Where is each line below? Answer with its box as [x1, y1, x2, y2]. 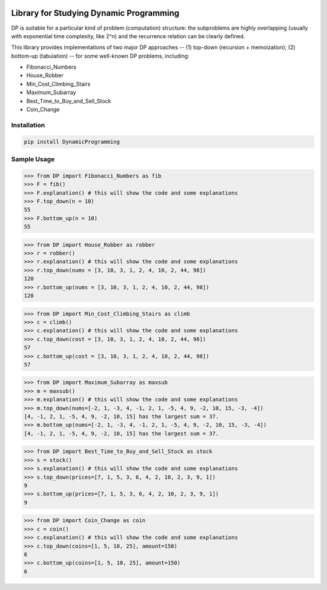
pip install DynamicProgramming [24, 138, 121, 145]
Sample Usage [11, 155, 55, 163]
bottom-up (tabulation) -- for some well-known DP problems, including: [11, 52, 190, 59]
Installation [11, 121, 45, 129]
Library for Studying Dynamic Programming [11, 8, 180, 18]
